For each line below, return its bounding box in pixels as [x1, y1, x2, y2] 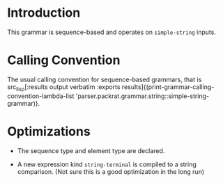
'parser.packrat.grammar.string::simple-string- [75, 92, 210, 100]
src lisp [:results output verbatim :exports [7, 82, 121, 93]
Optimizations [7, 123, 91, 139]
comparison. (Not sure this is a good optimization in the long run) [17, 167, 205, 175]
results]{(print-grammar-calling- [121, 82, 215, 91]
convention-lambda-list [7, 92, 75, 100]
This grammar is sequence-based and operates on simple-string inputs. [7, 28, 216, 36]
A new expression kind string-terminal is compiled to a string [17, 160, 197, 168]
